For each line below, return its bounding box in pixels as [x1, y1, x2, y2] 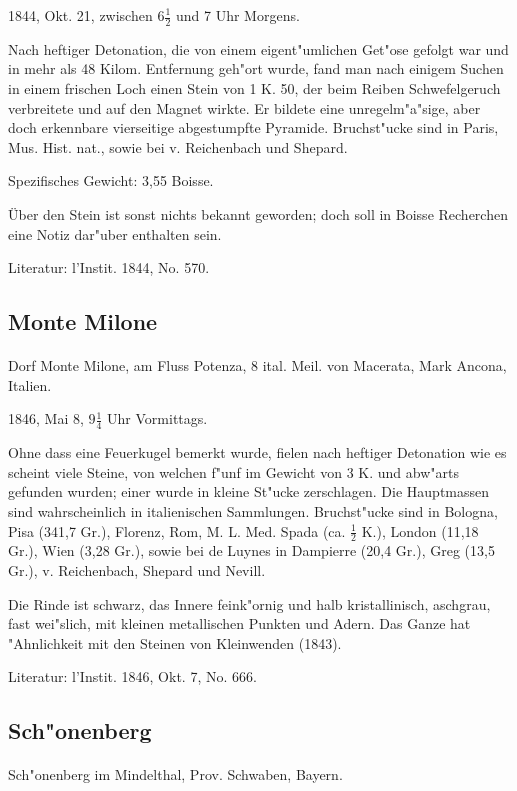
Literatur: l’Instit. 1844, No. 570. [8, 257, 210, 278]
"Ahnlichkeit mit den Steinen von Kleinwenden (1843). [8, 632, 342, 653]
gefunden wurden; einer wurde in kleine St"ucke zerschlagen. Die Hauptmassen [8, 481, 490, 502]
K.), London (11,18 [361, 520, 479, 541]
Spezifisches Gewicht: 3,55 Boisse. [8, 170, 214, 191]
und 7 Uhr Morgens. [175, 5, 300, 25]
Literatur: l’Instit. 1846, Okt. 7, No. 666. [8, 666, 257, 687]
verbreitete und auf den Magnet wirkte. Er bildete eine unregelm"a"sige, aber [8, 97, 481, 118]
